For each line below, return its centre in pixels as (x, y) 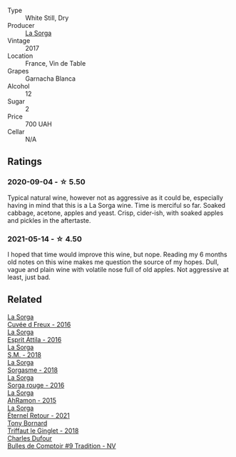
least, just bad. (29, 277)
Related (25, 300)
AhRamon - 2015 (32, 400)
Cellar (16, 132)
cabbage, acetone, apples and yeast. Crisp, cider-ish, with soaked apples (116, 213)
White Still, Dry (47, 18)
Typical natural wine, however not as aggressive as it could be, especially (115, 197)
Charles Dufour (30, 438)
